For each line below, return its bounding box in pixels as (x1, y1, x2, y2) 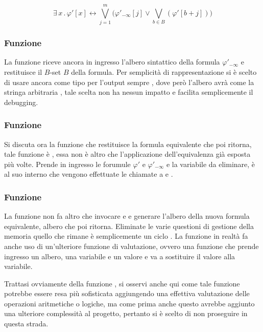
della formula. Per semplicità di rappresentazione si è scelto (71, 66, 257, 77)
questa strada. (4, 318, 49, 329)
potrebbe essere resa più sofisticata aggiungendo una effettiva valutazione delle (4, 288, 250, 299)
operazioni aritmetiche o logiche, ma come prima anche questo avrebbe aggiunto (4, 298, 255, 308)
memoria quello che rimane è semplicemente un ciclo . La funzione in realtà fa (4, 231, 248, 241)
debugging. (4, 96, 38, 107)
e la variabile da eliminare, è (166, 158, 255, 169)
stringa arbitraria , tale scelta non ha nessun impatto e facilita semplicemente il (4, 87, 253, 97)
